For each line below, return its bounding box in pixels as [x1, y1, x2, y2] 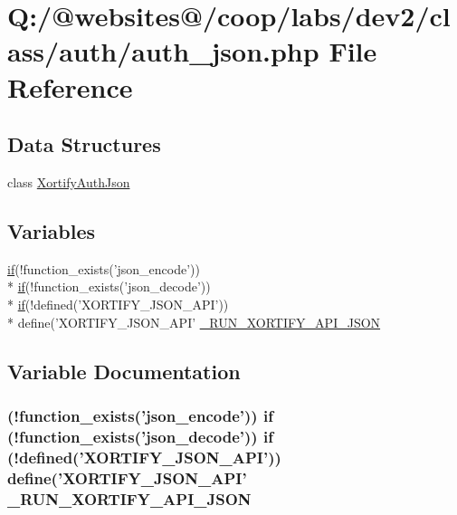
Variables [7, 216, 96, 244]
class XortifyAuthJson [7, 172, 130, 191]
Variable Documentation [7, 357, 241, 385]
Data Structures [7, 130, 161, 158]
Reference [7, 68, 133, 105]
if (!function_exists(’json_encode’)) [7, 259, 201, 278]
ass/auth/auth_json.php [7, 33, 319, 70]
